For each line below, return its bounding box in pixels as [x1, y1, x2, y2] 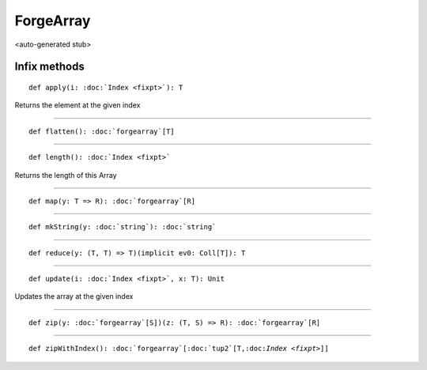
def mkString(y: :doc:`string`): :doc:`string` [28, 222, 217, 232]
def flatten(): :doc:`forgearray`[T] [28, 126, 176, 136]
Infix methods [14, 60, 85, 74]
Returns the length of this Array [14, 170, 118, 179]
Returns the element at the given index [14, 100, 141, 110]
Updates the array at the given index [14, 292, 134, 301]
